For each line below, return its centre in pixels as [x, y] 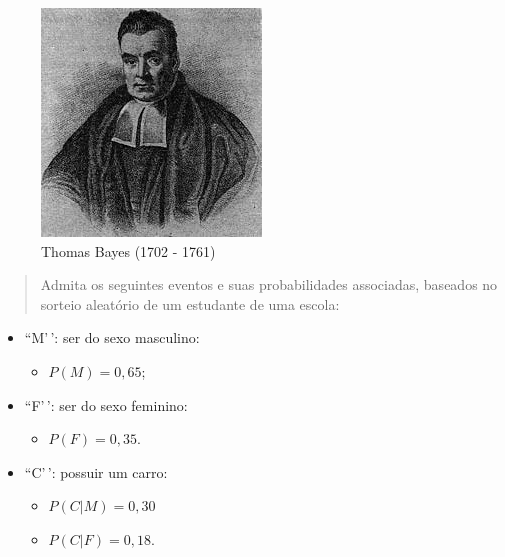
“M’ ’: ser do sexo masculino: [112, 337]
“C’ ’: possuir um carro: [96, 471]
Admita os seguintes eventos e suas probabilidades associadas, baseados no [269, 284]
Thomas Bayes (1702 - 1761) [128, 250]
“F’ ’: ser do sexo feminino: [106, 404]
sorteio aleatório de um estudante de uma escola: [190, 303]
